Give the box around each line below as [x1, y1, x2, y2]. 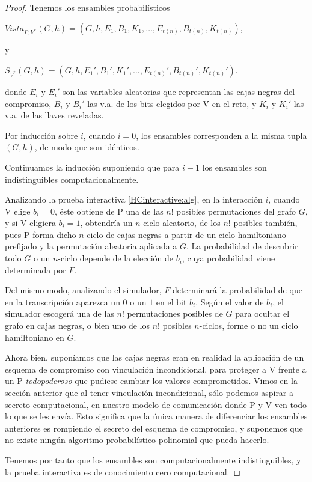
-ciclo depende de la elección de [58, 252, 173, 264]
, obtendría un [80, 216, 133, 229]
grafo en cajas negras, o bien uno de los [5, 319, 150, 332]
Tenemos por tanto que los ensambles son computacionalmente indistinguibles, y [5, 453, 301, 466]
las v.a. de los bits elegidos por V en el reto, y [87, 97, 257, 109]
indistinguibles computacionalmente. [5, 172, 139, 185]
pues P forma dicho [5, 228, 76, 240]
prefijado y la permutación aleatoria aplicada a [5, 240, 177, 252]
